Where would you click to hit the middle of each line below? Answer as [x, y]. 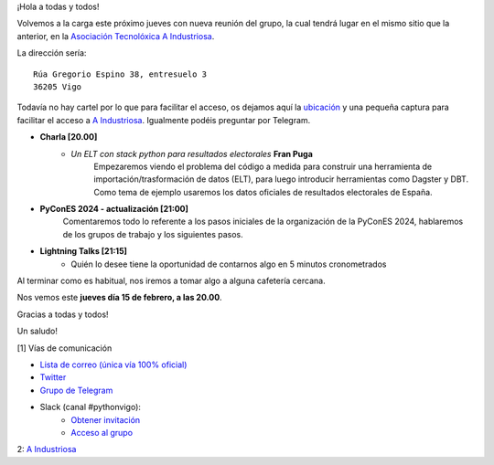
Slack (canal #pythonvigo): [91, 407]
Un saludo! [38, 331]
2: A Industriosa [47, 449]
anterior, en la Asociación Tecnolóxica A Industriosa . [116, 36]
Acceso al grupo [102, 432]
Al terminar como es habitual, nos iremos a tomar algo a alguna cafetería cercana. [171, 281]
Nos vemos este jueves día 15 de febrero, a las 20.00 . [120, 298]
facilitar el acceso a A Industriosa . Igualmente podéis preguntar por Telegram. [164, 120]
